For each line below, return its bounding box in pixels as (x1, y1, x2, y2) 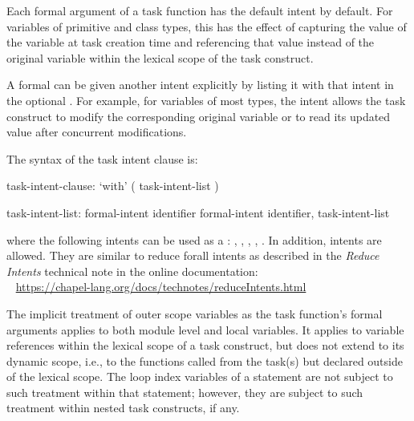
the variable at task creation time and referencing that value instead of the (6, 34, 375, 51)
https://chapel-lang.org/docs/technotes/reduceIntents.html (15, 278, 306, 295)
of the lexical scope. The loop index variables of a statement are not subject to (6, 368, 393, 385)
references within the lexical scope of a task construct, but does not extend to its (6, 337, 404, 354)
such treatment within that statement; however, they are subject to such (6, 383, 363, 400)
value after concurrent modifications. (6, 123, 187, 140)
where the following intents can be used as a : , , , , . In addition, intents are (6, 231, 382, 248)
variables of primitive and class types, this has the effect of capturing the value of (6, 18, 407, 34)
